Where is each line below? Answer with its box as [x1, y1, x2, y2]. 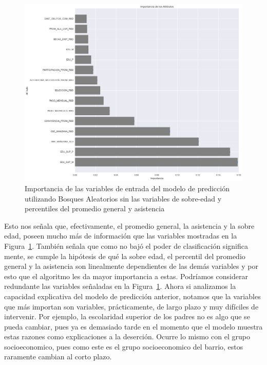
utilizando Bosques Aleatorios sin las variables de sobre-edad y [25, 193, 222, 204]
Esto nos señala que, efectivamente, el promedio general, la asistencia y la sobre [4, 220, 255, 231]
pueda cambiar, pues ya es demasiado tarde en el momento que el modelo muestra [4, 321, 263, 332]
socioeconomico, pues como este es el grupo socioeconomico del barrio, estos [4, 341, 243, 352]
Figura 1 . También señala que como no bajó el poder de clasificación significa [4, 240, 248, 251]
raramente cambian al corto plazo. [4, 351, 112, 362]
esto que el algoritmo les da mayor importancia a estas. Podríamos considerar [4, 270, 248, 281]
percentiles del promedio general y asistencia [25, 203, 165, 214]
